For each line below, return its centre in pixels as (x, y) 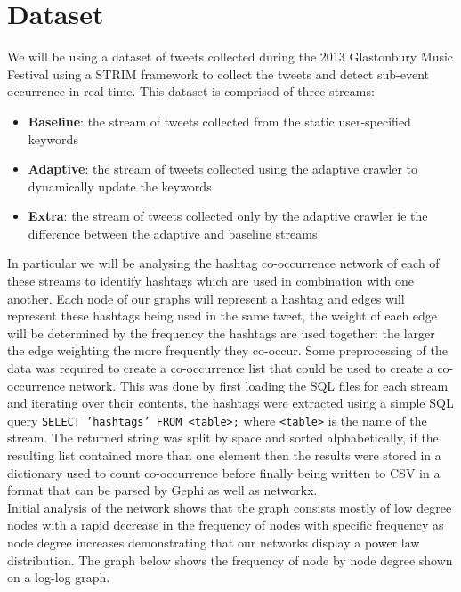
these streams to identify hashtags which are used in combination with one (211, 281)
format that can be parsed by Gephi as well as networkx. (162, 490)
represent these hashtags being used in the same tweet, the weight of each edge (222, 316)
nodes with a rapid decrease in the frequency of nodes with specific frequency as (226, 525)
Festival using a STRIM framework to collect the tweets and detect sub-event (218, 73)
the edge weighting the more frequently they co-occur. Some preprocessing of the (227, 350)
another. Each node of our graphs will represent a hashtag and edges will (206, 298)
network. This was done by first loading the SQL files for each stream (259, 385)
